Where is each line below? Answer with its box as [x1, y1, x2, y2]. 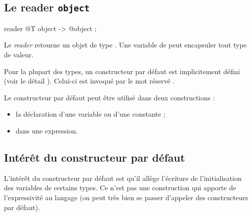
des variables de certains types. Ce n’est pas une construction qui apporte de [4, 182, 236, 193]
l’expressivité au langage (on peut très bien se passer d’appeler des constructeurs [4, 192, 249, 202]
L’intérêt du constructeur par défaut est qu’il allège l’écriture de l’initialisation [4, 173, 242, 183]
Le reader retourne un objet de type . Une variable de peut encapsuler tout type [4, 40, 247, 50]
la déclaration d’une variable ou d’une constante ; [15, 109, 166, 119]
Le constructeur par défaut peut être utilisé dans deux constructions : [4, 92, 215, 102]
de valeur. [4, 49, 34, 59]
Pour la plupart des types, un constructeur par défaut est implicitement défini [4, 66, 240, 76]
